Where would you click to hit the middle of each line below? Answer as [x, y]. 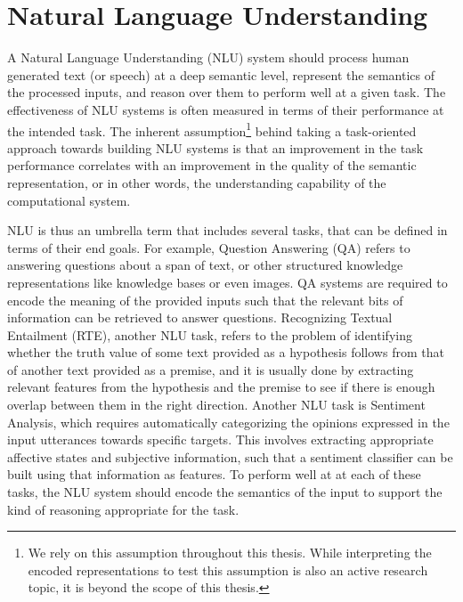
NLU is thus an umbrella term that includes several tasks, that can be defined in [227, 230]
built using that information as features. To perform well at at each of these [214, 474]
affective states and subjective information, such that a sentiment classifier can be [230, 456]
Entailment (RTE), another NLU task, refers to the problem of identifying [210, 334]
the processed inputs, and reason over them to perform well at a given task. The [227, 92]
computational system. [69, 200]
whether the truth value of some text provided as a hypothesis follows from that [226, 352]
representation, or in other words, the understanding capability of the [197, 182]
